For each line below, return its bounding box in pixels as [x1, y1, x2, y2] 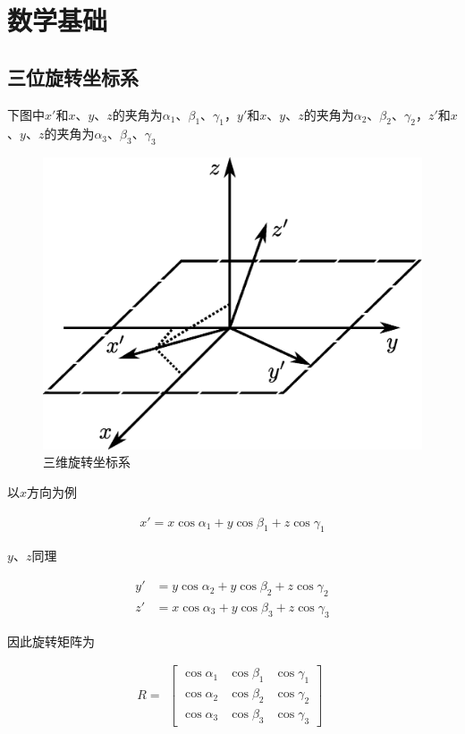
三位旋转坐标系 [7, 63, 139, 90]
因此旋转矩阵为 [7, 631, 95, 650]
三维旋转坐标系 [43, 452, 131, 471]
